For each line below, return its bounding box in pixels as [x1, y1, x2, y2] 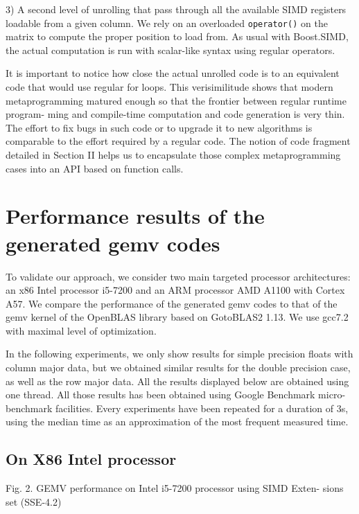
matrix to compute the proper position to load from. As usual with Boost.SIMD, [6, 29, 349, 44]
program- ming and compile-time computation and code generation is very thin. [6, 107, 345, 121]
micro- [318, 387, 346, 402]
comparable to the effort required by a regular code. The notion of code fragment [6, 134, 351, 148]
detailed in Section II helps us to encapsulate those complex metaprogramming [6, 148, 341, 161]
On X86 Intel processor [6, 448, 177, 470]
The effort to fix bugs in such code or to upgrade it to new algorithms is [6, 120, 313, 134]
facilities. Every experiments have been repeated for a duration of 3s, [55, 400, 349, 415]
